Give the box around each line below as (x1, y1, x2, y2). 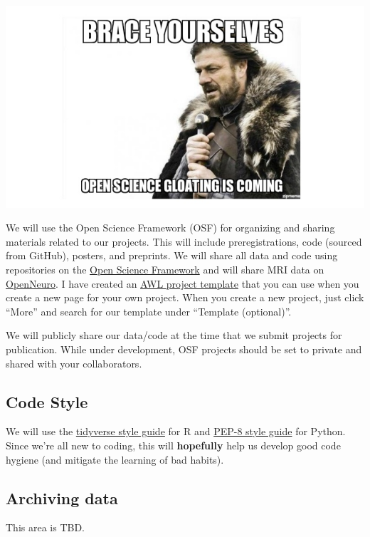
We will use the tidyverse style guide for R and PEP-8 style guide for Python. (6, 424, 346, 439)
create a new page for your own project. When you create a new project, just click (6, 290, 364, 305)
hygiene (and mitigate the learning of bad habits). (6, 452, 224, 466)
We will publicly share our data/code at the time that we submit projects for (6, 328, 342, 343)
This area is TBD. (6, 520, 85, 535)
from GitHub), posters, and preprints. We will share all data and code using (6, 248, 338, 263)
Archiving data (6, 486, 118, 509)
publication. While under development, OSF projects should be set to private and (6, 341, 362, 356)
